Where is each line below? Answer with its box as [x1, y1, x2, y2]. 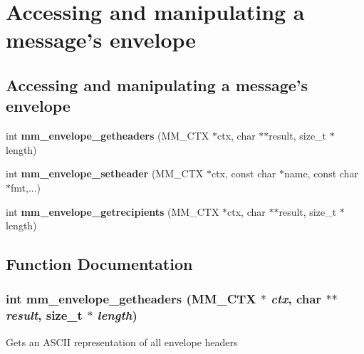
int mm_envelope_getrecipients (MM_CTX [6, 204, 219, 219]
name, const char [284, 166, 358, 181]
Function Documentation [6, 253, 193, 275]
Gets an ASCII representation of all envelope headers [6, 334, 238, 349]
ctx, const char [211, 166, 276, 181]
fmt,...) [11, 179, 41, 194]
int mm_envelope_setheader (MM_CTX [6, 166, 204, 181]
